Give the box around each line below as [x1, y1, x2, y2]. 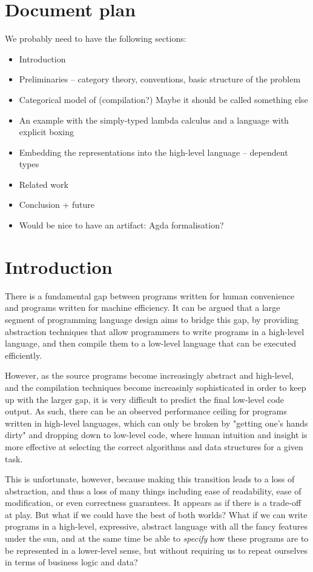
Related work [19, 178, 68, 190]
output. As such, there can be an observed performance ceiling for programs [5, 405, 287, 417]
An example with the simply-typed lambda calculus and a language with [19, 113, 289, 126]
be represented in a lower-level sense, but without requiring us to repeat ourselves [5, 544, 308, 556]
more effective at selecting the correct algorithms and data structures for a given [5, 440, 303, 453]
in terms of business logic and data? [5, 556, 138, 568]
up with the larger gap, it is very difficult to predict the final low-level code [5, 393, 285, 405]
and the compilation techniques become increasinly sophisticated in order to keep [5, 381, 306, 393]
